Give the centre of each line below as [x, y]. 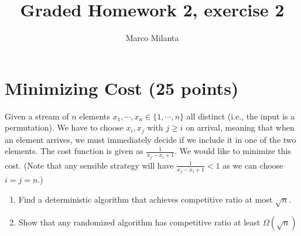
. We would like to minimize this [233, 151]
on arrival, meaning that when [240, 127]
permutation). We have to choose [64, 127]
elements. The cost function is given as [74, 151]
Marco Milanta [152, 38]
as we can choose [253, 165]
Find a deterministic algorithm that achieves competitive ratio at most [146, 199]
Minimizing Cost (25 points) [122, 88]
